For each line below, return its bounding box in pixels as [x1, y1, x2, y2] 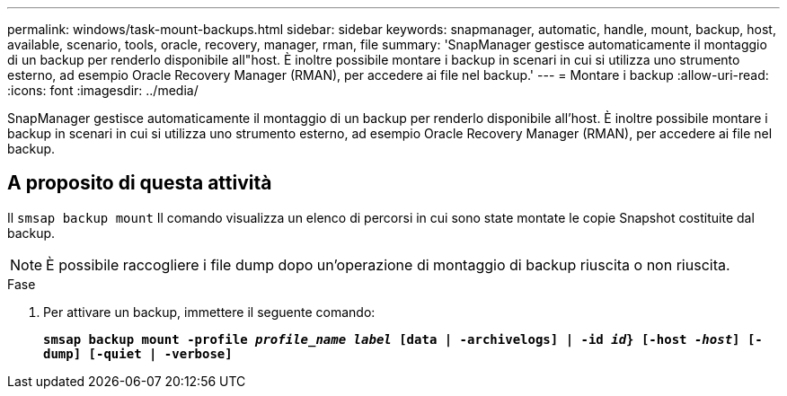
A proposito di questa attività [7, 172, 272, 195]
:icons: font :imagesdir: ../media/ [7, 83, 199, 98]
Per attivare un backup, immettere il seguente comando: [43, 304, 376, 320]
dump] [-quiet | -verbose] [43, 346, 233, 361]
